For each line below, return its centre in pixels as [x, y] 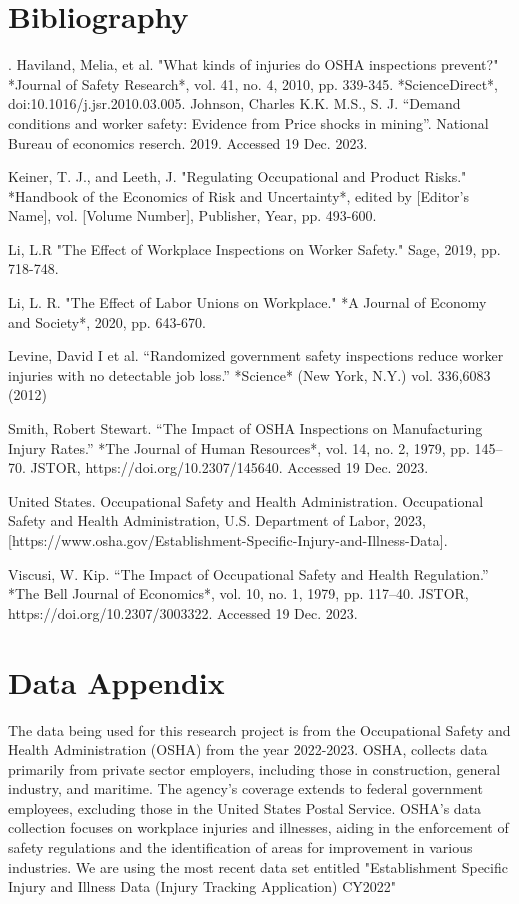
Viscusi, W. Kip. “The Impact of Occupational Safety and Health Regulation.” [248, 573]
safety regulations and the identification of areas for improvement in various [240, 847]
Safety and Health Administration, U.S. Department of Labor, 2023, [217, 520]
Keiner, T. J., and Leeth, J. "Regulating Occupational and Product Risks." [237, 176]
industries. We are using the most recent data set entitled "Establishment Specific [258, 866]
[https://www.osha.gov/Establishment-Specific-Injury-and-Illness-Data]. [228, 540]
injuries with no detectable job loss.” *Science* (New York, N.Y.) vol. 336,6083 [249, 374]
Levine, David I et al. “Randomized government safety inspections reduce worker [256, 355]
